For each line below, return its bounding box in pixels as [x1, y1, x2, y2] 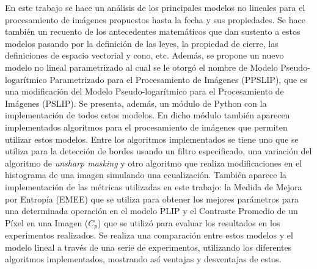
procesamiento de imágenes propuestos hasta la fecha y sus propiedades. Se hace [5, 13, 305, 26]
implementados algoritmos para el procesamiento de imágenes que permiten [5, 120, 288, 133]
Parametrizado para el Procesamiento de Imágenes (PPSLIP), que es [49, 73, 307, 85]
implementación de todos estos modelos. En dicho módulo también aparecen [5, 109, 290, 121]
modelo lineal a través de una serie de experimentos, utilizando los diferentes [5, 240, 292, 253]
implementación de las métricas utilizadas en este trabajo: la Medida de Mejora [5, 180, 302, 193]
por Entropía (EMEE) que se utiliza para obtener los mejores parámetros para [5, 192, 299, 205]
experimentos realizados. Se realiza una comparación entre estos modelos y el [5, 229, 293, 242]
